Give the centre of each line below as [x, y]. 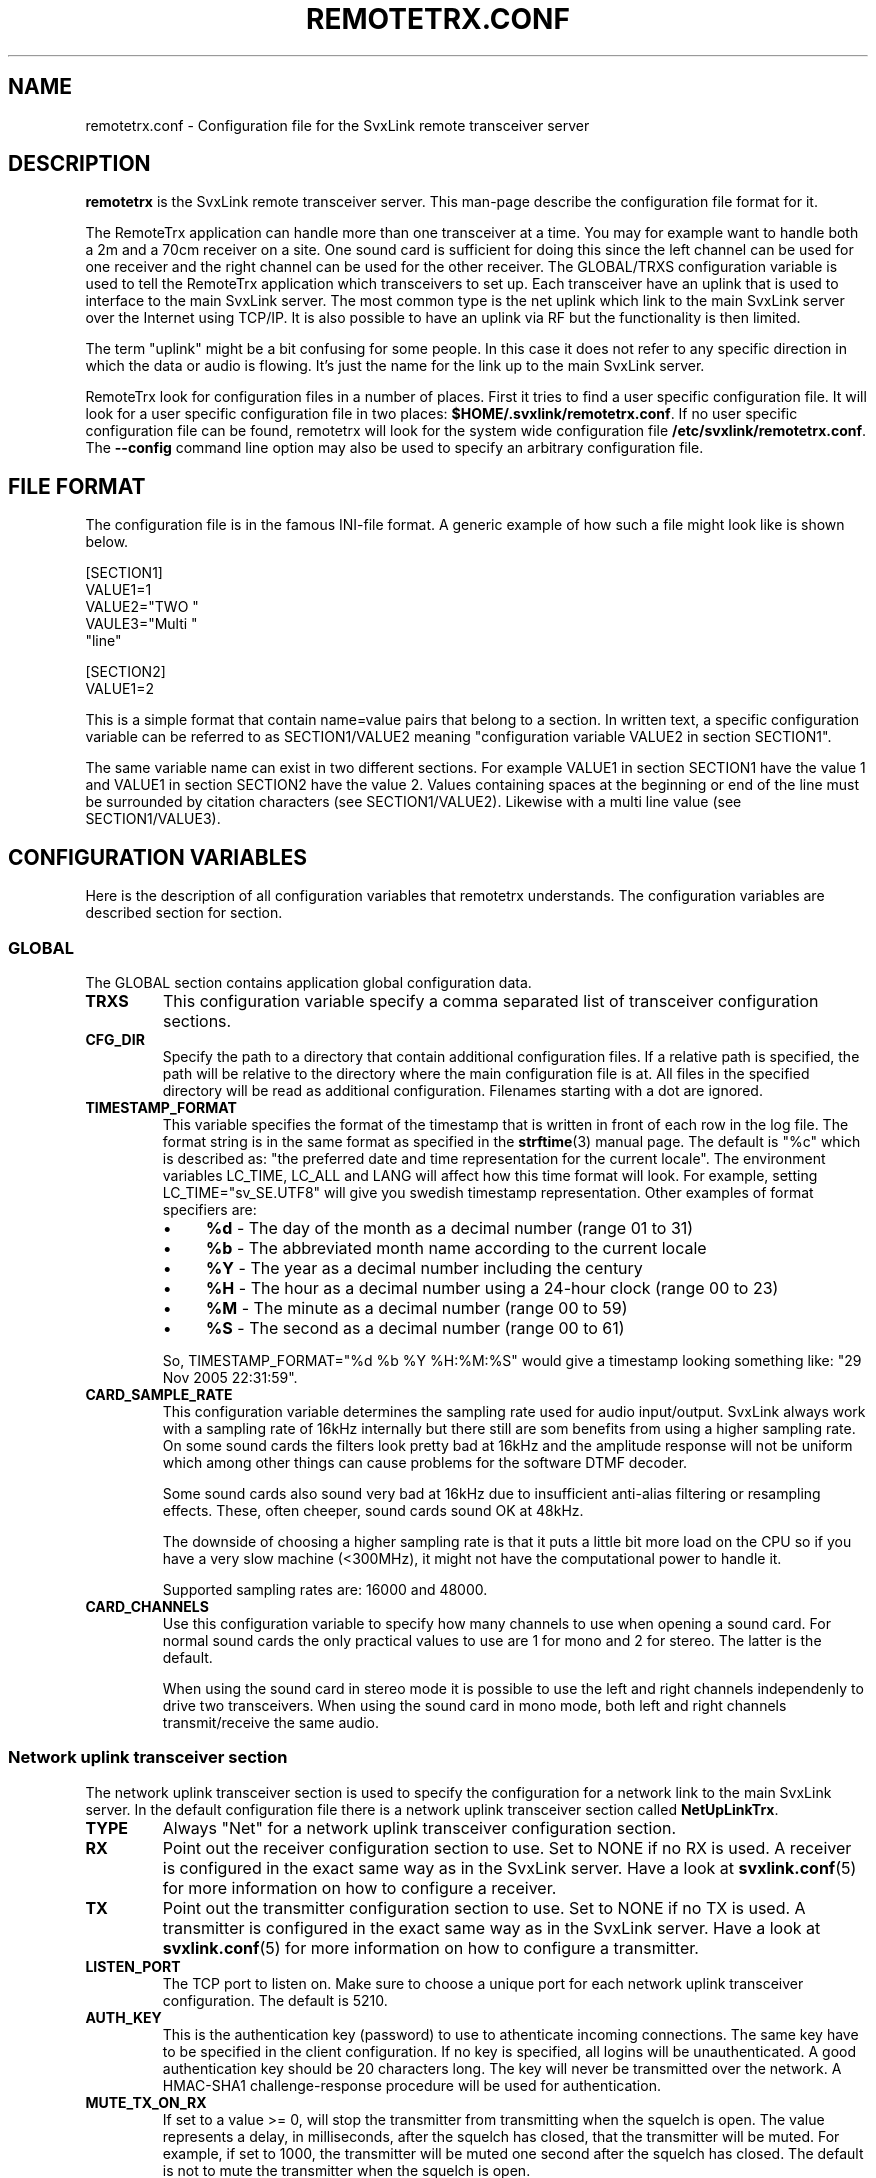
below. [107, 542]
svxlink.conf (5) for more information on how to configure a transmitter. [430, 1947]
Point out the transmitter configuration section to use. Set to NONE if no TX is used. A [484, 1907]
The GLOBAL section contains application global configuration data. [308, 982]
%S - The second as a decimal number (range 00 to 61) [415, 1327]
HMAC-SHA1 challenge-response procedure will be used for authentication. [411, 2085]
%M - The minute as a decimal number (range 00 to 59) [417, 1307]
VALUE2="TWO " [142, 607]
